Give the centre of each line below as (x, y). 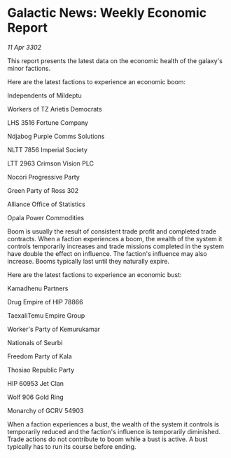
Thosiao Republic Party (41, 370)
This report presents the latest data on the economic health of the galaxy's (115, 60)
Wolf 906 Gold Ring (36, 397)
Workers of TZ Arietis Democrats (55, 109)
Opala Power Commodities (46, 217)
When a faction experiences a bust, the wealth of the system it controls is (113, 424)
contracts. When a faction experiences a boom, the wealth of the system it (115, 238)
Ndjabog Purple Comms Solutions (56, 136)
